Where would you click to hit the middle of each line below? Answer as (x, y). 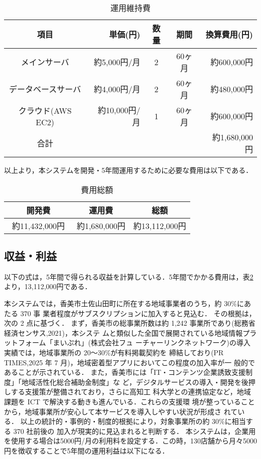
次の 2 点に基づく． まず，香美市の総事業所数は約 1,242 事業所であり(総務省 (130, 323)
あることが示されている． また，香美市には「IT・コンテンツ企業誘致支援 (125, 372)
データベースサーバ (45, 89)
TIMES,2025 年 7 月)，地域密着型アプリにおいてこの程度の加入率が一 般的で (129, 362)
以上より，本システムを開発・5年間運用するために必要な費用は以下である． (128, 170)
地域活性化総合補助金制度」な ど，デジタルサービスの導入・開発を (131, 382)
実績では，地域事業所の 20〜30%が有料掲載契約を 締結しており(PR (114, 352)
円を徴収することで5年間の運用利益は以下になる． (87, 450)
